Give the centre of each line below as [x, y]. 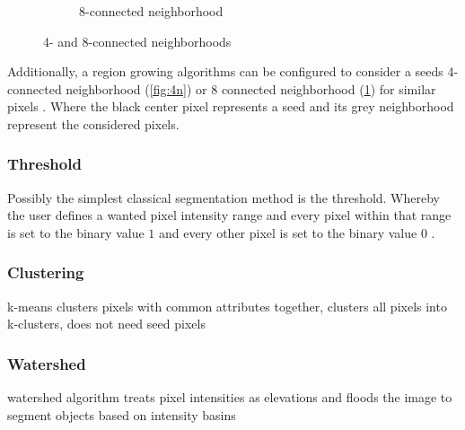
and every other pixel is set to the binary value [288, 232]
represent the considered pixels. [93, 123]
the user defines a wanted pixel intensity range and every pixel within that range [229, 215]
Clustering [46, 272]
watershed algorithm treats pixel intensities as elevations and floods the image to [230, 397]
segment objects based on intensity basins [122, 414]
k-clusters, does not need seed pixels [106, 324]
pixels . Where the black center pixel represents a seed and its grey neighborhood [231, 106]
